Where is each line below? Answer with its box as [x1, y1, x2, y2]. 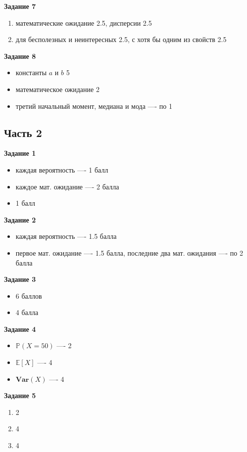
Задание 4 [4, 323, 36, 334]
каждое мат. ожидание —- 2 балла [15, 181, 119, 191]
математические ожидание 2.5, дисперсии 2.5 [15, 17, 152, 28]
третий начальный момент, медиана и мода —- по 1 [15, 100, 173, 111]
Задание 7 [4, 1, 36, 11]
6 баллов [15, 290, 42, 301]
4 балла [15, 307, 39, 317]
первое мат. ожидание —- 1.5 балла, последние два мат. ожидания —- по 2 [15, 247, 243, 258]
